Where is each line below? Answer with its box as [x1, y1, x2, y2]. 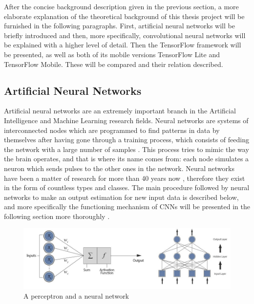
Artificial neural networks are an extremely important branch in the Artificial [4, 106, 236, 116]
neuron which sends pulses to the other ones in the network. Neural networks [4, 163, 234, 173]
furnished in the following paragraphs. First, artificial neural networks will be [4, 21, 235, 31]
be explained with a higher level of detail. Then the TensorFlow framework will [4, 40, 241, 50]
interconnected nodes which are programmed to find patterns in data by [4, 125, 220, 135]
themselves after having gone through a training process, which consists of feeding [4, 134, 249, 145]
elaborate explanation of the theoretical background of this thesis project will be [4, 11, 245, 21]
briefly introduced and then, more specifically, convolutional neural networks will [4, 30, 246, 40]
